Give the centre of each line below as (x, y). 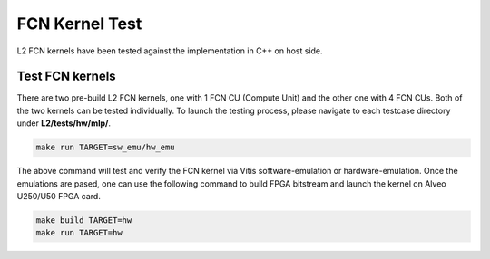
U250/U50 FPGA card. (59, 196)
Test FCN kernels (67, 77)
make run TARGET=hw (79, 233)
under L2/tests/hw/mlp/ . (64, 123)
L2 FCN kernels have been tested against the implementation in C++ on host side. (170, 51)
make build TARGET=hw (84, 220)
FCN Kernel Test (79, 24)
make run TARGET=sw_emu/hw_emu (106, 148)
